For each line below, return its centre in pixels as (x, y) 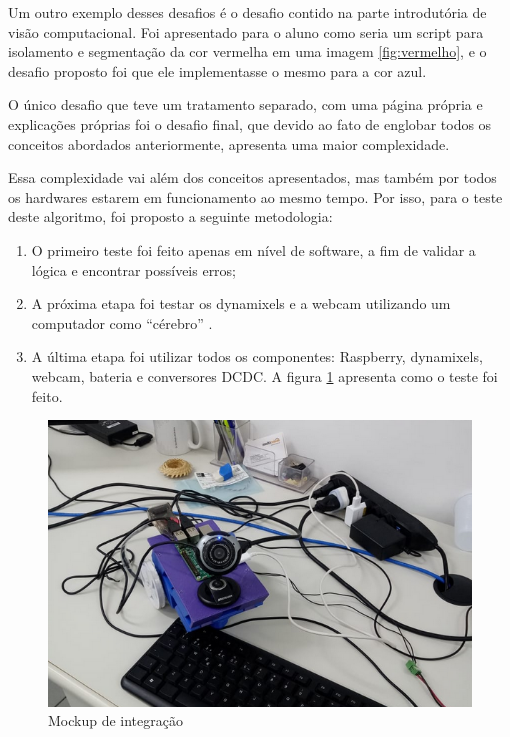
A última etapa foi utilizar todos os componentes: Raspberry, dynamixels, (257, 356)
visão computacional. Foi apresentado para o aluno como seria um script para (246, 31)
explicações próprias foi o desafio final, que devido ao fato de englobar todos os (250, 123)
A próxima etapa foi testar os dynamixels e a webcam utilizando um (241, 303)
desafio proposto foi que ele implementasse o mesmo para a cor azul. (217, 70)
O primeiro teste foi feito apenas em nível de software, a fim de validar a (253, 249)
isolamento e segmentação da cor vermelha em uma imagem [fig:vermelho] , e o (247, 51)
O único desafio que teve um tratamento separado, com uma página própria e (245, 104)
